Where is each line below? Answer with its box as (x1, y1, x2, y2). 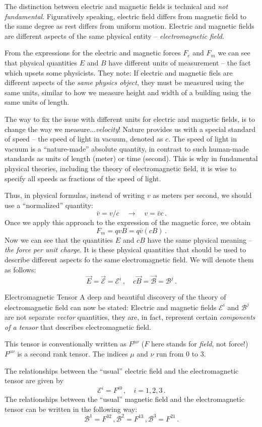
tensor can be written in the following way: (5, 403, 138, 414)
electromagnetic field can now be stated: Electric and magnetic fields (5, 302, 217, 312)
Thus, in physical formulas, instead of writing (5, 190, 145, 200)
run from (156, 348, 184, 359)
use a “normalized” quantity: (5, 199, 93, 210)
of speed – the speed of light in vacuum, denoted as (5, 133, 163, 144)
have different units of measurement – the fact (108, 57, 251, 67)
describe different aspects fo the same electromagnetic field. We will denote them (5, 254, 254, 265)
